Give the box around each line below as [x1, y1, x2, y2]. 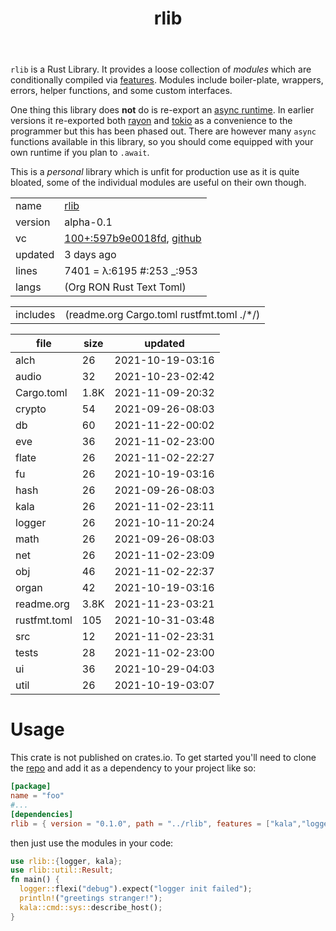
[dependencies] [10, 809, 74, 819]
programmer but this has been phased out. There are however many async [10, 125, 317, 137]
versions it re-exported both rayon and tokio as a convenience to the [10, 115, 293, 127]
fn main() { [10, 875, 60, 885]
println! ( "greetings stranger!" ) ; [19, 893, 163, 903]
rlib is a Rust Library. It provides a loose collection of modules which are [10, 63, 312, 76]
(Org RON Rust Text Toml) [64, 280, 187, 294]
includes [15, 308, 56, 322]
